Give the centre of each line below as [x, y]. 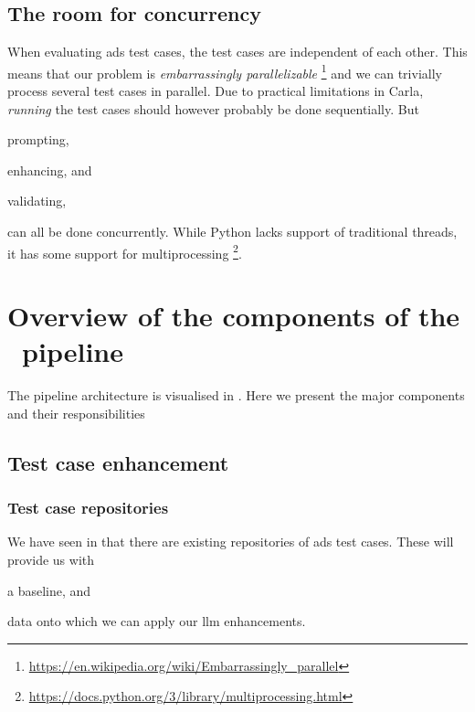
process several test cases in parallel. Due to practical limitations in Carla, [216, 91]
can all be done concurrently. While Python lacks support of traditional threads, [232, 232]
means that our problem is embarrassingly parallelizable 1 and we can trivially [225, 71]
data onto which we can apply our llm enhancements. [157, 621]
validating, [37, 201]
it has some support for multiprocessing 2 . [125, 251]
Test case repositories [88, 508]
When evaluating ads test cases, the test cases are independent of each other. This [237, 52]
